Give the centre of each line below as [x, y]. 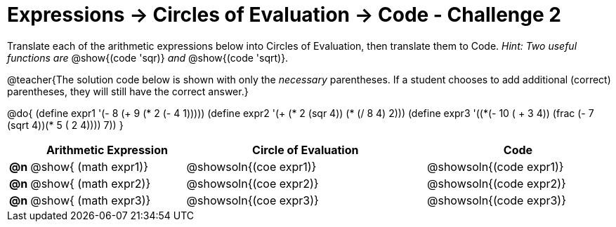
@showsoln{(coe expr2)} [253, 183]
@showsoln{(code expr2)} [496, 183]
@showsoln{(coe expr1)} [251, 166]
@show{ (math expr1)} [90, 166]
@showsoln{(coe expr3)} [253, 200]
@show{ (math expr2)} [91, 183]
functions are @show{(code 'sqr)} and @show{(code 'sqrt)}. [148, 57]
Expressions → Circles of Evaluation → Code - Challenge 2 [284, 15]
